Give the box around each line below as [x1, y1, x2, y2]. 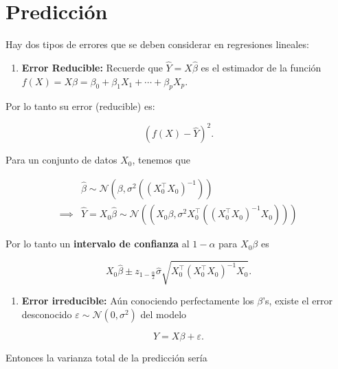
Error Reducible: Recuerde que [21, 60, 163, 74]
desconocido [21, 306, 72, 321]
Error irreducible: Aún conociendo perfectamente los [21, 293, 254, 308]
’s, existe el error [262, 293, 333, 308]
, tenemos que [132, 153, 190, 167]
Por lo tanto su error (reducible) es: [5, 99, 155, 113]
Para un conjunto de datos [5, 153, 117, 167]
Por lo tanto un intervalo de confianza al [5, 236, 190, 251]
